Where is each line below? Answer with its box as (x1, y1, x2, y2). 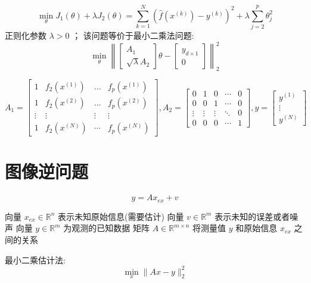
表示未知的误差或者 (214, 210, 290, 222)
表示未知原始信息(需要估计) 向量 (58, 210, 184, 222)
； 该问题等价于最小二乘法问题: (72, 29, 194, 42)
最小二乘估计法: (5, 253, 66, 266)
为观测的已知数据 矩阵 (63, 222, 150, 234)
